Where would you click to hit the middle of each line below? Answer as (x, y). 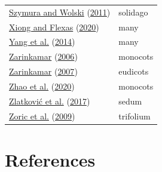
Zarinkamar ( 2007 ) (43, 71)
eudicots (134, 71)
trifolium (135, 116)
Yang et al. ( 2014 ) (42, 42)
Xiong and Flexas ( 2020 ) (54, 27)
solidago (133, 12)
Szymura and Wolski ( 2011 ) (60, 12)
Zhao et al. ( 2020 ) (42, 86)
